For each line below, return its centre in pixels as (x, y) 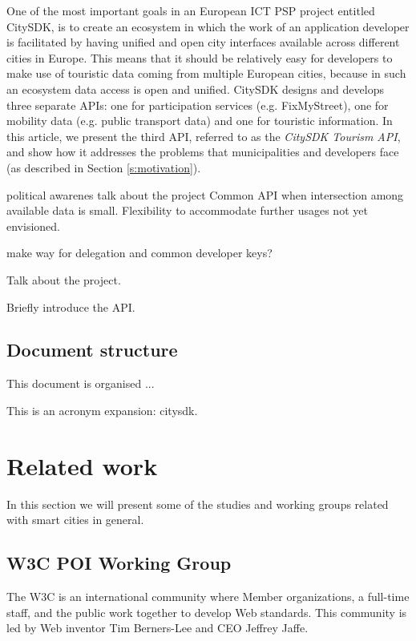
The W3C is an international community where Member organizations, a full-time (208, 596)
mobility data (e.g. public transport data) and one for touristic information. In (200, 121)
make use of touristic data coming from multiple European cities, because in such (206, 73)
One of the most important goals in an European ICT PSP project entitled (191, 10)
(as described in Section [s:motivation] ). (104, 167)
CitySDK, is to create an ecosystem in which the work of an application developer (208, 26)
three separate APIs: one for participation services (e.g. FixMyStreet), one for (198, 105)
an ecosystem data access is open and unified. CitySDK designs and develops (195, 89)
